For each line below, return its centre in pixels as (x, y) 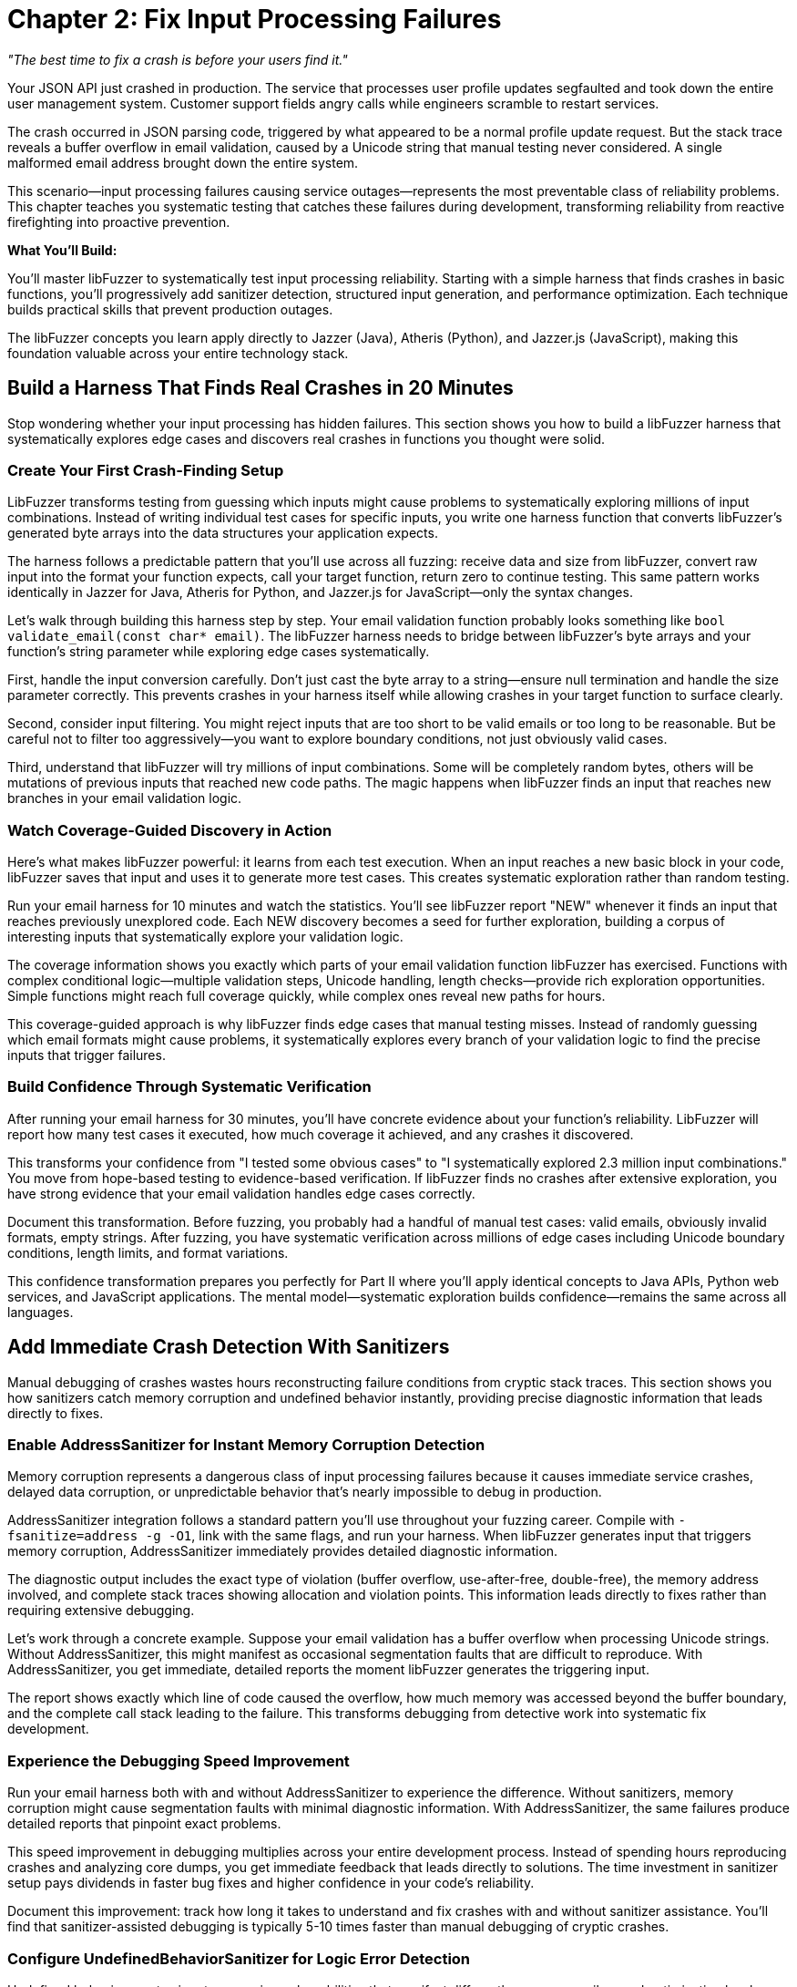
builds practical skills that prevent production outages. (170, 309)
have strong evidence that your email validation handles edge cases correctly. (241, 1193)
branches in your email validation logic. (125, 798)
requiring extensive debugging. (101, 1611)
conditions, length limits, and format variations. (148, 1252)
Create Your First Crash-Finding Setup (146, 470)
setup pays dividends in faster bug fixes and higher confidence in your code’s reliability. (271, 1883)
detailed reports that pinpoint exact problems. (144, 1824)
